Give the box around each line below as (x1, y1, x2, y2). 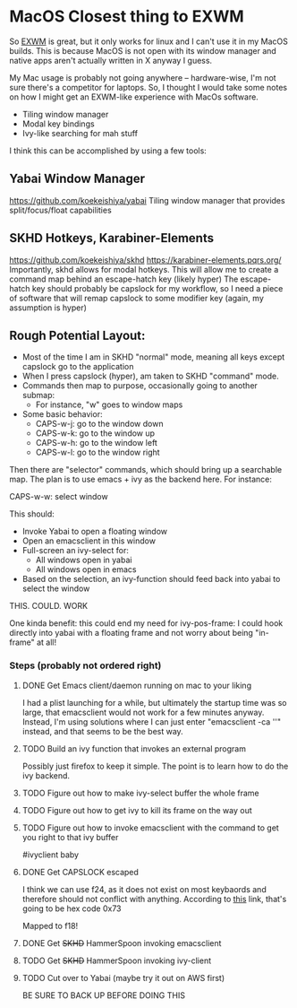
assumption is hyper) (9, 302, 88, 313)
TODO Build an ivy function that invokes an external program (21, 743, 246, 754)
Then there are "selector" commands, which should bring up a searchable (9, 465, 283, 475)
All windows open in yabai (35, 554, 132, 566)
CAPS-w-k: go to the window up (35, 428, 155, 439)
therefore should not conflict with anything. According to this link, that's (21, 893, 287, 904)
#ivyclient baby (21, 849, 79, 860)
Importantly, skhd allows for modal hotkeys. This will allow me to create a (9, 264, 279, 274)
